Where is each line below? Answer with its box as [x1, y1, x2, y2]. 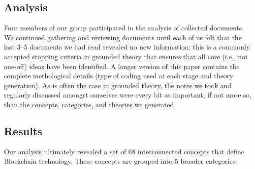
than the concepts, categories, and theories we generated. [4, 99, 176, 109]
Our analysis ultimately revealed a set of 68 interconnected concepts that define [4, 146, 245, 156]
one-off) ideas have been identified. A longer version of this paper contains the [4, 61, 240, 71]
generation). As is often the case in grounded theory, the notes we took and [4, 80, 232, 90]
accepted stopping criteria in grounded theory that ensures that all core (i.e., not [4, 51, 248, 61]
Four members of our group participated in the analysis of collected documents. [4, 23, 244, 33]
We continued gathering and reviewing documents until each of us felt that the [4, 32, 242, 42]
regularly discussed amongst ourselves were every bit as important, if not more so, [4, 90, 252, 100]
